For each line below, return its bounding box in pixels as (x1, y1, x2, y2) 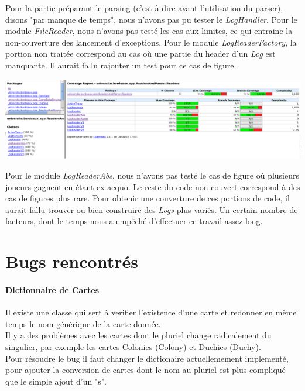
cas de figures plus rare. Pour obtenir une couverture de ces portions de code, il (5, 192, 290, 204)
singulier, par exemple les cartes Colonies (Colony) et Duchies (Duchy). (5, 340, 261, 352)
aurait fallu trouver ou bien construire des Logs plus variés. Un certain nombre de (5, 203, 298, 215)
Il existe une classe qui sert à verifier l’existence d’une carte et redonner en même (5, 306, 297, 318)
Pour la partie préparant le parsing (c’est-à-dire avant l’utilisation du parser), (5, 2, 283, 13)
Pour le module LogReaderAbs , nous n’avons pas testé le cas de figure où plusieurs (5, 169, 300, 181)
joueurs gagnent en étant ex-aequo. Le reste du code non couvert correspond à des (5, 180, 300, 193)
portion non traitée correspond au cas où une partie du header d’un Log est (5, 47, 276, 60)
